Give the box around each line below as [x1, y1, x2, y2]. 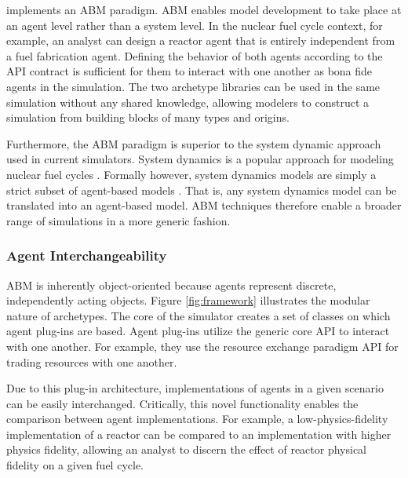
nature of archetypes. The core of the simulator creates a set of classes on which [6, 307, 391, 323]
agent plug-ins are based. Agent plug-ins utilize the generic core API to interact [6, 323, 390, 339]
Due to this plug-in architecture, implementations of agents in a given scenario [6, 380, 384, 396]
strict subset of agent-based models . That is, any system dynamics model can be [6, 181, 397, 198]
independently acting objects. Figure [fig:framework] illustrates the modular [6, 292, 370, 308]
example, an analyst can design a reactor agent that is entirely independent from [6, 32, 395, 49]
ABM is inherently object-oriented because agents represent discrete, [6, 276, 337, 293]
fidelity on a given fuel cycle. [6, 457, 144, 473]
